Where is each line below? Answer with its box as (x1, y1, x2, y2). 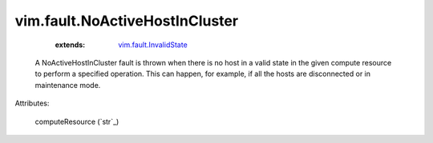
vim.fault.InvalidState (118, 40, 188, 50)
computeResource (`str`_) (34, 117, 119, 126)
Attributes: (14, 98, 50, 108)
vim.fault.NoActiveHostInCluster (14, 12, 239, 30)
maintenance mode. (34, 80, 101, 89)
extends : (55, 40, 86, 50)
